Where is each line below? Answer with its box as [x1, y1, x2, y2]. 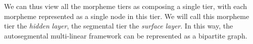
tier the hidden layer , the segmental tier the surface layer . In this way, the [4, 20, 233, 31]
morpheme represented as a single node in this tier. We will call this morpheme [4, 10, 249, 21]
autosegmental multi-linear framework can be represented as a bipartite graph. [4, 30, 247, 40]
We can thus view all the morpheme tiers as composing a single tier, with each [4, 1, 247, 11]
